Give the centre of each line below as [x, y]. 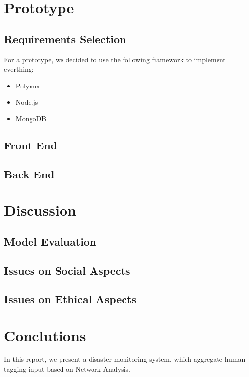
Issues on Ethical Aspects [70, 299]
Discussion [40, 210]
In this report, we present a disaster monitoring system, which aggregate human [125, 359]
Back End [29, 174]
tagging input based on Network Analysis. [67, 368]
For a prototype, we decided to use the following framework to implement [115, 59]
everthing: [19, 69]
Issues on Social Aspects [67, 270]
